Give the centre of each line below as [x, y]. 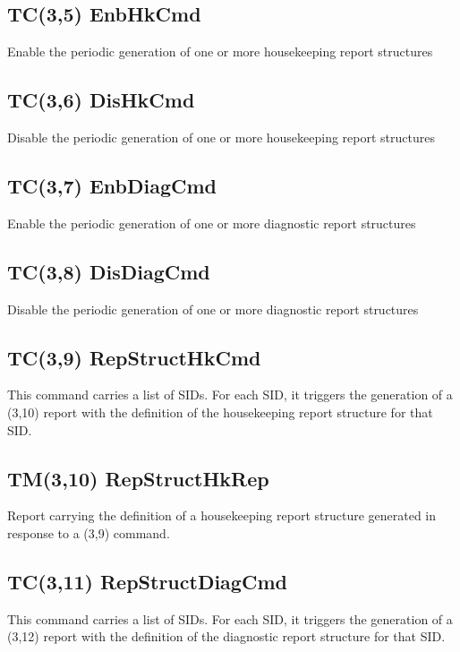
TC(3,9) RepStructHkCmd [134, 357]
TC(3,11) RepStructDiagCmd [147, 581]
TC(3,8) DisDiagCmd [109, 271]
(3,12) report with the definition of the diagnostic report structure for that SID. [226, 636]
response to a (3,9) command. [89, 532]
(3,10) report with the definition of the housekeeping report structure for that [220, 412]
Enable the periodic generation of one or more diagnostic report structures [212, 223]
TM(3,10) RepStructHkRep [138, 478]
